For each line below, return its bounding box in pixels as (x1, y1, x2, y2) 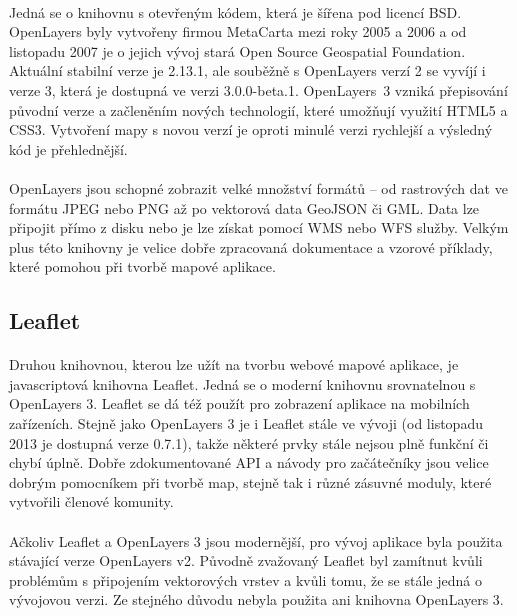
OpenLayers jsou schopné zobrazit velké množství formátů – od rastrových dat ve (9, 177, 508, 198)
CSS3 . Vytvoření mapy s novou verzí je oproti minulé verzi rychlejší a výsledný (9, 119, 493, 140)
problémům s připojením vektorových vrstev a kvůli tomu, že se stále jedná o (9, 569, 482, 590)
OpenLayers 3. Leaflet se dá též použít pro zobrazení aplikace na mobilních (9, 393, 470, 414)
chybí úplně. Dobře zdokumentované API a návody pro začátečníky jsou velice (9, 452, 489, 473)
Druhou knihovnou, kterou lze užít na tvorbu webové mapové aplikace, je (9, 354, 459, 375)
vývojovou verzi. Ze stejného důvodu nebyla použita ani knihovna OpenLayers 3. (9, 589, 504, 610)
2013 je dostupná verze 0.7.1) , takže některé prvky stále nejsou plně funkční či (9, 432, 489, 453)
